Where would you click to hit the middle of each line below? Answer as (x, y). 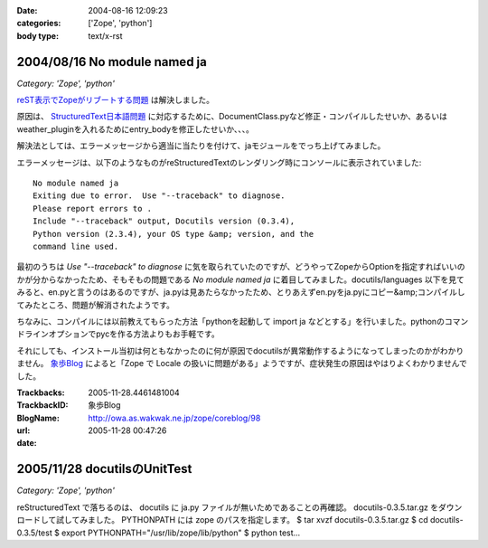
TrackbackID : (42, 405)
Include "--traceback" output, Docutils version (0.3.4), (164, 221)
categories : (39, 24)
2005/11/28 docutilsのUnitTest (104, 469)
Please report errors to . (93, 208)
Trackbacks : (41, 392)
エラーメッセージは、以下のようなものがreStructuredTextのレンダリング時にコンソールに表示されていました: (219, 162)
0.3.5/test (35, 533)
